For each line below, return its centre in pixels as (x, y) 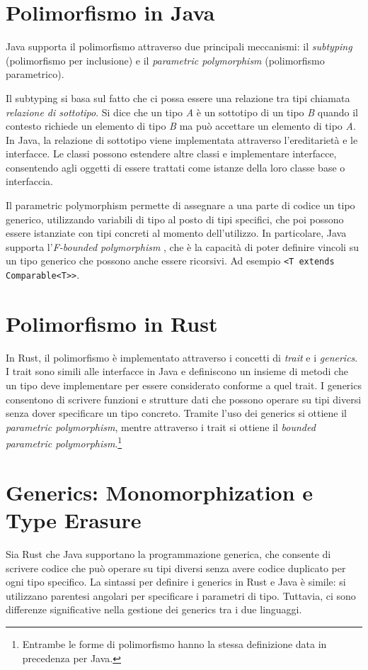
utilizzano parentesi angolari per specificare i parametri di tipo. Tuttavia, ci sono (181, 595)
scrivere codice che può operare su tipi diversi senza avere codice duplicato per (176, 568)
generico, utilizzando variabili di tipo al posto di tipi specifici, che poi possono (175, 219)
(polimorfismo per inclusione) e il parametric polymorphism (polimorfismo (165, 60)
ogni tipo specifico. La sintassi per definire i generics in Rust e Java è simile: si (176, 582)
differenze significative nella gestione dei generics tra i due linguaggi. (154, 609)
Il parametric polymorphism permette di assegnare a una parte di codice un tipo (180, 205)
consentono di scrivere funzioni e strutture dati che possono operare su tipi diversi (184, 399)
